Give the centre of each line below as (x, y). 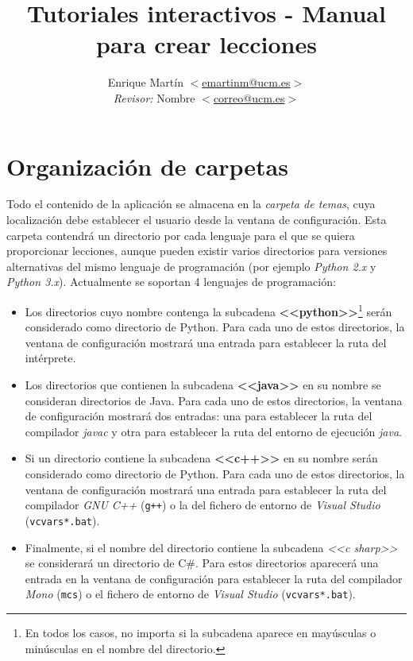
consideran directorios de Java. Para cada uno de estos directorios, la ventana (214, 400)
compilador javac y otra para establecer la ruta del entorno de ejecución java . (213, 431)
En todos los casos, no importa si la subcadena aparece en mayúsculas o (201, 632)
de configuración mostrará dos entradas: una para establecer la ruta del (199, 416)
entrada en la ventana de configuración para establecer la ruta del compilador (214, 578)
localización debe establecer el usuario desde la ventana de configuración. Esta (197, 220)
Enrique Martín (145, 82)
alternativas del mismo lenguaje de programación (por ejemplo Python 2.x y (191, 266)
